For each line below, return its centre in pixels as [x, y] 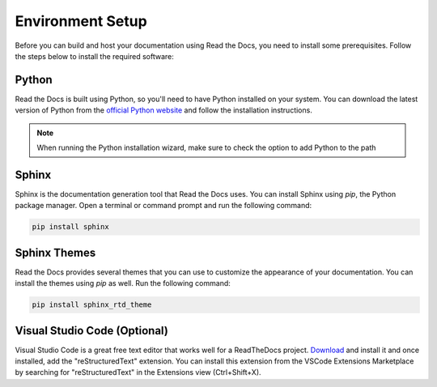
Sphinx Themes [55, 252]
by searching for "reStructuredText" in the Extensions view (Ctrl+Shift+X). [138, 372]
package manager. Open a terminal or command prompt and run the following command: [163, 206]
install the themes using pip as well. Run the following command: [123, 283]
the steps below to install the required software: [94, 56]
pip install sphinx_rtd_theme [92, 305]
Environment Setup [81, 21]
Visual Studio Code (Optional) [92, 331]
